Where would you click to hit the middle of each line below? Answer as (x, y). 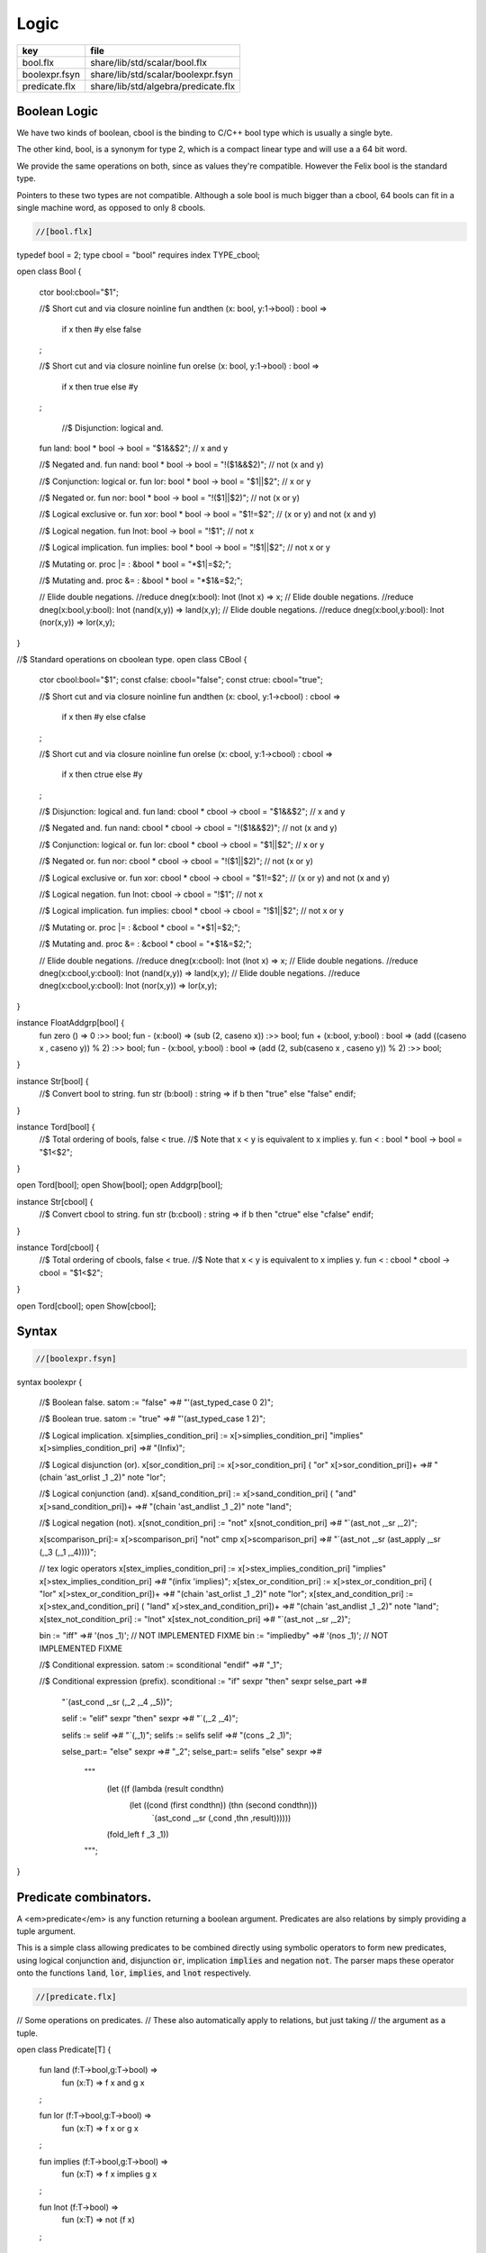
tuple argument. (46, 1931)
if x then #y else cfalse (103, 717)
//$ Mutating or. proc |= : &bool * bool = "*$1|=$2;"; (135, 564)
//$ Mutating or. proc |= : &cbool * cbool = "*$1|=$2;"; (139, 927)
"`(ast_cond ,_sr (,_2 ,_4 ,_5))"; (117, 1701)
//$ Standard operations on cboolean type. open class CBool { (132, 659)
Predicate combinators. (84, 1897)
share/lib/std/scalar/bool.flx (148, 62)
